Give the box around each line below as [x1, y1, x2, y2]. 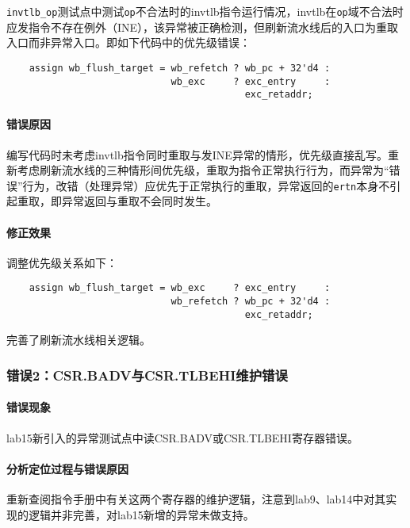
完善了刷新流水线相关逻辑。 [6, 331, 151, 348]
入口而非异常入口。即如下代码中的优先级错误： [6, 34, 251, 51]
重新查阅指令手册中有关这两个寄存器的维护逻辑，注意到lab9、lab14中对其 [6, 491, 386, 507]
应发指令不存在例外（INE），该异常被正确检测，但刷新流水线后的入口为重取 [6, 18, 399, 35]
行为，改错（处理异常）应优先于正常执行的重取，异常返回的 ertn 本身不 [22, 177, 390, 193]
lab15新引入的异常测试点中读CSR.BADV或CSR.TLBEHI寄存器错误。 [6, 429, 358, 446]
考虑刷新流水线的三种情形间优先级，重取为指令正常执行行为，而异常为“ [17, 162, 389, 178]
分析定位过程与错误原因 [6, 460, 128, 476]
